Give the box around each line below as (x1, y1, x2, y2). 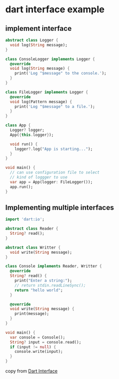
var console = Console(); (10, 335, 66, 340)
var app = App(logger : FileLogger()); (10, 179, 93, 184)
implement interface (5, 24, 72, 33)
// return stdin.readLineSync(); (14, 282, 86, 288)
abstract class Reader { (5, 226, 58, 232)
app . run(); (10, 184, 33, 189)
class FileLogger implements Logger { (5, 89, 88, 94)
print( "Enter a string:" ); (14, 278, 72, 283)
